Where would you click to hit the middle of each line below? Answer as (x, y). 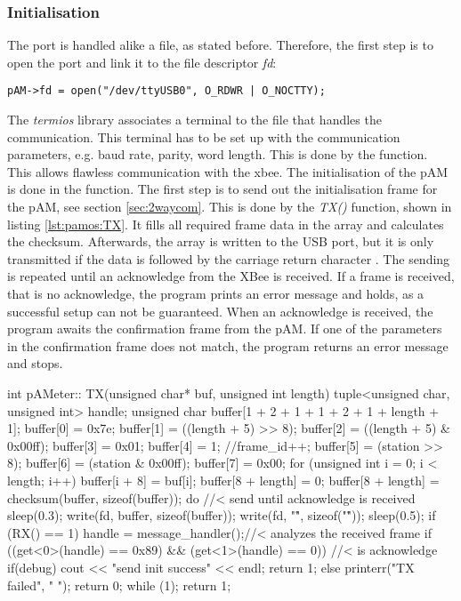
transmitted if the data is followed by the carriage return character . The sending (229, 258)
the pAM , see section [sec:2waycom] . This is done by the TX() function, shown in (230, 207)
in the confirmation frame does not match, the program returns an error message (228, 345)
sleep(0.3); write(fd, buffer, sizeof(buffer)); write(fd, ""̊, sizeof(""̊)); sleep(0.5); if (222, 515)
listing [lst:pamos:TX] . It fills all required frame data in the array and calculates (226, 224)
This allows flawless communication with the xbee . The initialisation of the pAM (228, 171)
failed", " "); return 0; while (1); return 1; (119, 585)
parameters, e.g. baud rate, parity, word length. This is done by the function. (218, 154)
